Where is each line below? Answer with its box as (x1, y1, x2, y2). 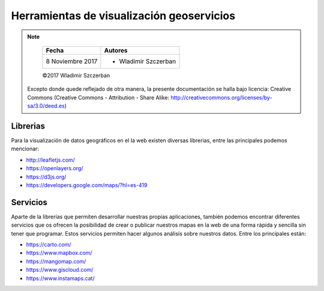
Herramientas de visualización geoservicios (11, 9, 236, 22)
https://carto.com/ (26, 241, 71, 248)
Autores (104, 46, 128, 54)
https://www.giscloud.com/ (26, 266, 94, 274)
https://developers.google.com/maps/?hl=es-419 (26, 181, 148, 189)
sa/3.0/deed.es (27, 102, 65, 109)
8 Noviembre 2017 (46, 57, 98, 66)
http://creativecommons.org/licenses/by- (170, 94, 272, 101)
